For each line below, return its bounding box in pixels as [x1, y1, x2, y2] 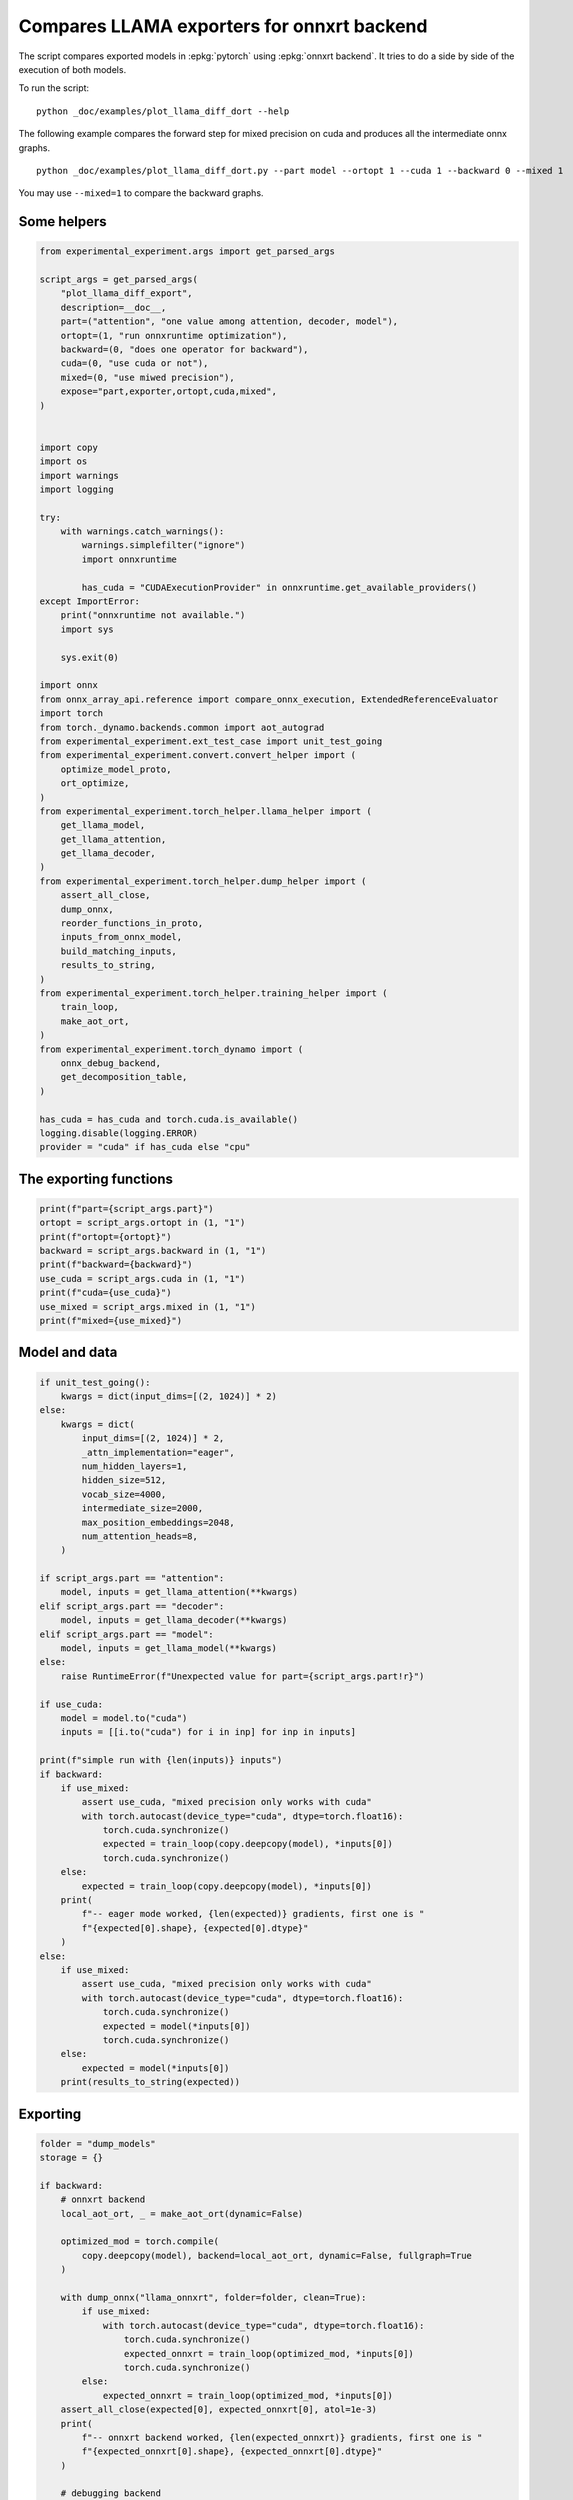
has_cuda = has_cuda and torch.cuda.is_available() [39, 1113, 299, 1125]
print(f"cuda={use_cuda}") [39, 1287, 172, 1299]
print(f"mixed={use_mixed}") [39, 1315, 183, 1326]
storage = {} [39, 2152, 104, 2164]
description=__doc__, [60, 301, 167, 313]
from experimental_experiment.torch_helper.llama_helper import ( [39, 805, 372, 817]
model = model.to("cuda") [60, 1712, 188, 1724]
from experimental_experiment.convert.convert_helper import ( [39, 750, 357, 761]
